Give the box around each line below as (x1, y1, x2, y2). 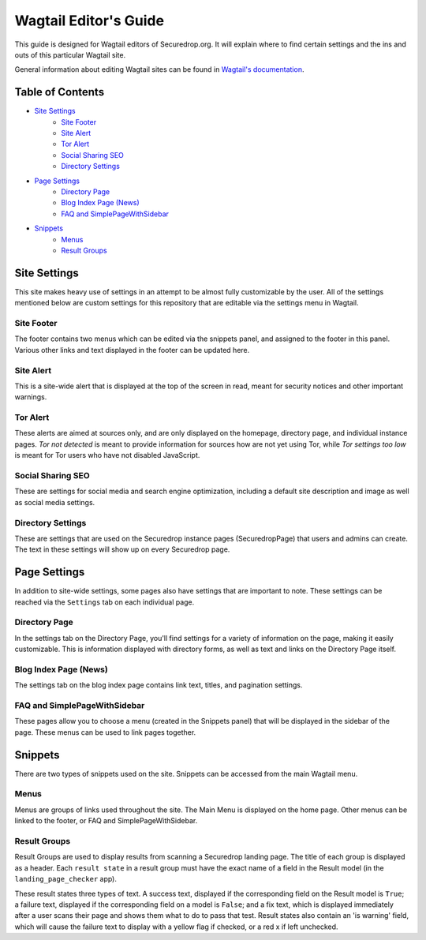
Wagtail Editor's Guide (14, 12, 165, 29)
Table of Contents (14, 85, 105, 99)
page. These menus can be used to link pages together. (14, 727, 196, 737)
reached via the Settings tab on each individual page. (14, 597, 195, 607)
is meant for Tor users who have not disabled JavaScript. (14, 451, 200, 460)
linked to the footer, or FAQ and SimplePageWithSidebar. (14, 816, 198, 826)
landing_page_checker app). (14, 874, 118, 884)
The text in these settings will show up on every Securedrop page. (14, 545, 230, 554)
